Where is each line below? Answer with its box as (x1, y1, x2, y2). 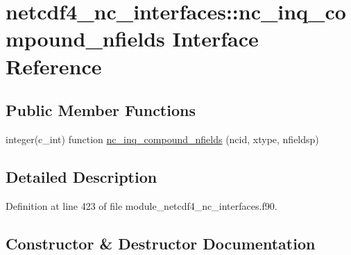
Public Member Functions (6, 99, 196, 121)
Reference (6, 51, 102, 80)
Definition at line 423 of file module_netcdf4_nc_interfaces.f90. (6, 198, 277, 213)
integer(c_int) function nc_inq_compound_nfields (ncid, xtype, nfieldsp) (6, 131, 319, 146)
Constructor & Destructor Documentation (6, 232, 316, 254)
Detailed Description (6, 165, 157, 187)
